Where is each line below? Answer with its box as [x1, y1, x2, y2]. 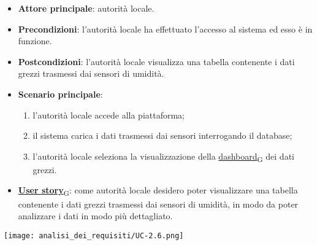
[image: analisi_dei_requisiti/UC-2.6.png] [4, 231, 184, 240]
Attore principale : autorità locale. [18, 2, 155, 14]
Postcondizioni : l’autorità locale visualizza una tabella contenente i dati [18, 55, 295, 68]
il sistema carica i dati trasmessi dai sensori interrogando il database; [32, 129, 292, 142]
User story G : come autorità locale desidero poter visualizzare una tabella [18, 184, 298, 198]
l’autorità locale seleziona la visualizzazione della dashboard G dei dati [32, 149, 294, 164]
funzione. [18, 34, 52, 47]
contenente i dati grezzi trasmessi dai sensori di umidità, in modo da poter [18, 197, 299, 210]
